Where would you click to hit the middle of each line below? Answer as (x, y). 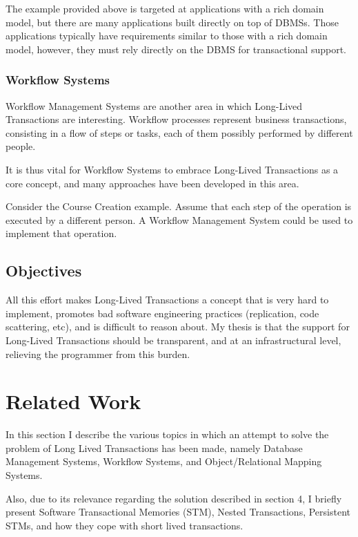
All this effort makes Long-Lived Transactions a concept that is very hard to (167, 300)
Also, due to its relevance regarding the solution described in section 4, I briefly (174, 498)
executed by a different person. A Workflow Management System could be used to (179, 219)
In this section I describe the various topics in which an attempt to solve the (167, 434)
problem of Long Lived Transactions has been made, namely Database (154, 447)
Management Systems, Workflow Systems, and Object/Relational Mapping (164, 461)
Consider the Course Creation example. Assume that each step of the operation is (179, 206)
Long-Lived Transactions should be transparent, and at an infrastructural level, (173, 340)
